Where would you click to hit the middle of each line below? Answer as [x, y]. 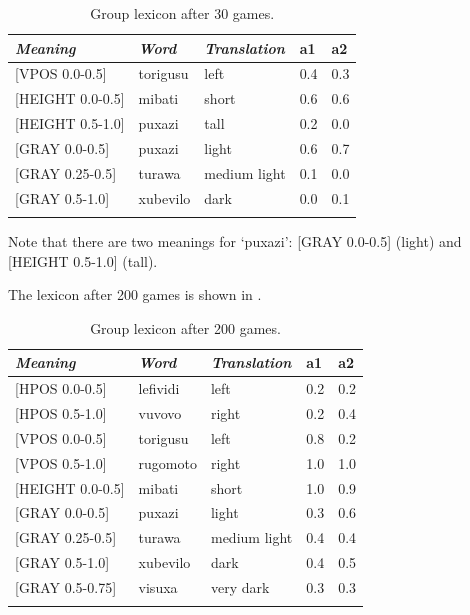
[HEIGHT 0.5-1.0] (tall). [83, 260]
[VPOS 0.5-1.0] [61, 462]
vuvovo [160, 413]
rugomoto [167, 462]
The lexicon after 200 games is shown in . [135, 294]
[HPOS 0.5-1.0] [61, 413]
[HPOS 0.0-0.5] [61, 388]
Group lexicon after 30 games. [182, 13]
